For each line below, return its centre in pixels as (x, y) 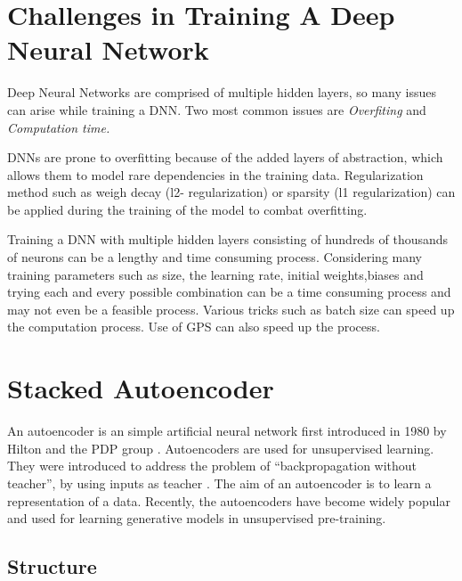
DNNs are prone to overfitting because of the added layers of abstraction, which (225, 157)
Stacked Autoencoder (141, 388)
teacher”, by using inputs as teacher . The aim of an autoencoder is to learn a (219, 483)
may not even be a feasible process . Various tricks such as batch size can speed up (231, 309)
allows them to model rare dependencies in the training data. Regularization (215, 174)
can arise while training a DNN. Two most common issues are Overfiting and (217, 109)
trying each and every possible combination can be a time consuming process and (229, 292)
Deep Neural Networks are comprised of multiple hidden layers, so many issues (222, 92)
